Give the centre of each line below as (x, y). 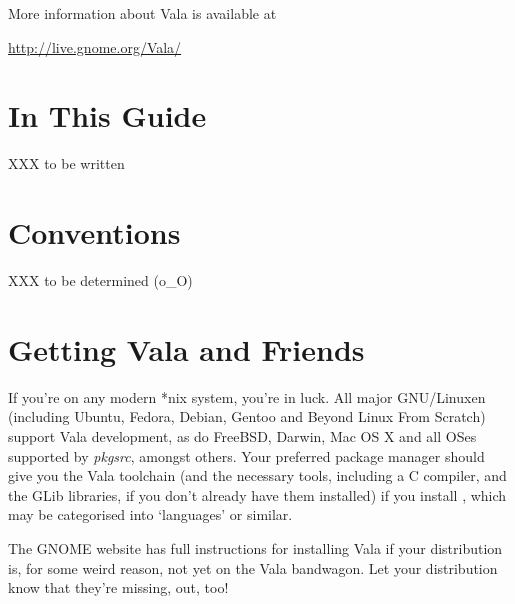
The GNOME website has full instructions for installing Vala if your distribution (255, 547)
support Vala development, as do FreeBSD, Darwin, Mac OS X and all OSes (242, 435)
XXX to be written (66, 163)
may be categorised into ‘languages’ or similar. (150, 514)
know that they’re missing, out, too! (118, 587)
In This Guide (107, 115)
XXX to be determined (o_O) (100, 280)
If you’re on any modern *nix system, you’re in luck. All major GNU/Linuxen (247, 396)
